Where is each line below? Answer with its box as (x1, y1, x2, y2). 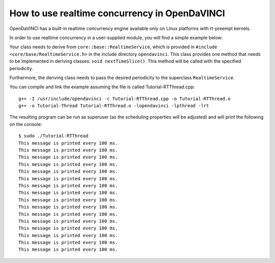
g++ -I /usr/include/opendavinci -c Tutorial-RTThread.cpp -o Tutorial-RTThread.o (18, 95, 231, 102)
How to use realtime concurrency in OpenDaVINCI (9, 8, 225, 19)
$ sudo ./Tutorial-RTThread (18, 133, 89, 139)
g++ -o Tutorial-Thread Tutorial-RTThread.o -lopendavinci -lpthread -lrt (18, 103, 209, 109)
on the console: (9, 121, 42, 127)
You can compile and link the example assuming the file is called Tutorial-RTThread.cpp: (9, 84, 195, 90)
